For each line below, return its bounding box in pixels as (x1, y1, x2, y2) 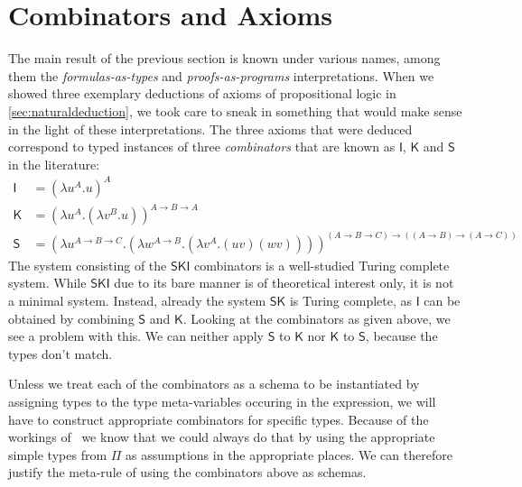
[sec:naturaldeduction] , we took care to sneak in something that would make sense (8, 101, 462, 120)
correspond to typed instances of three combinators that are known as (8, 137, 396, 156)
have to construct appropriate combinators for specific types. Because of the (8, 409, 429, 428)
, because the (365, 326, 438, 345)
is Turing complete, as (289, 291, 413, 309)
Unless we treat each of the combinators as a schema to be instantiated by (8, 374, 420, 393)
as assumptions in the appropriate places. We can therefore (126, 445, 452, 464)
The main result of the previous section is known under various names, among (8, 49, 441, 68)
